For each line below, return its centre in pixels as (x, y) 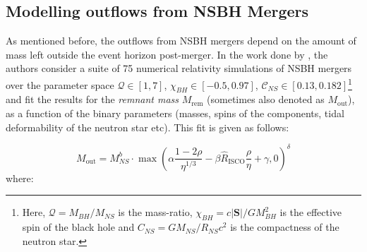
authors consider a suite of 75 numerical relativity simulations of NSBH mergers (179, 68)
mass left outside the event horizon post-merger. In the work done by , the (167, 54)
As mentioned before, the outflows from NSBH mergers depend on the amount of (181, 41)
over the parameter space (60, 84)
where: (20, 178)
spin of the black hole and (78, 227)
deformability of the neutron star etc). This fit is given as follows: (148, 127)
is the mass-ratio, (155, 212)
